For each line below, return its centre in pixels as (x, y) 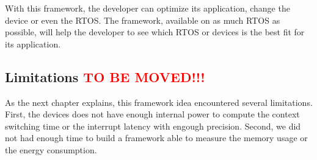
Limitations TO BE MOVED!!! (105, 76)
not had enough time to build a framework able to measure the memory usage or (156, 138)
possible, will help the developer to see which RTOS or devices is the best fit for (155, 32)
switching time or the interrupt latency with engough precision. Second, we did (153, 126)
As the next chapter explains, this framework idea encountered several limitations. (159, 102)
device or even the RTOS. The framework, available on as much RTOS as (143, 20)
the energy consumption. (51, 149)
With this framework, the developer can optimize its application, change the (148, 8)
